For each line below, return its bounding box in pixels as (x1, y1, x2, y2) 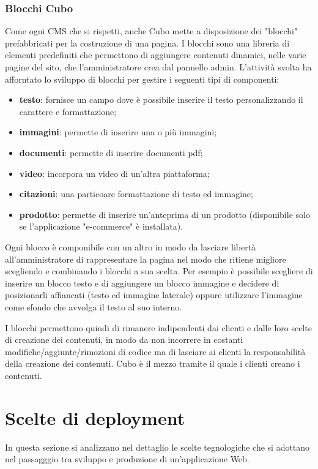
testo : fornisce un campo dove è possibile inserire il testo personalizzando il (19, 93, 303, 106)
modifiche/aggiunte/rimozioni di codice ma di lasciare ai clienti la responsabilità (5, 345, 306, 358)
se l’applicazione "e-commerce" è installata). (19, 220, 183, 233)
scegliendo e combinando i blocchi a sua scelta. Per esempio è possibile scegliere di (5, 265, 313, 277)
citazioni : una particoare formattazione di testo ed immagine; (19, 187, 253, 200)
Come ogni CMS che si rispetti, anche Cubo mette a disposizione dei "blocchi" (5, 24, 298, 37)
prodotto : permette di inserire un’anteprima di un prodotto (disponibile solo (19, 208, 310, 220)
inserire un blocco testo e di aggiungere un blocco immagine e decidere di (5, 276, 279, 289)
